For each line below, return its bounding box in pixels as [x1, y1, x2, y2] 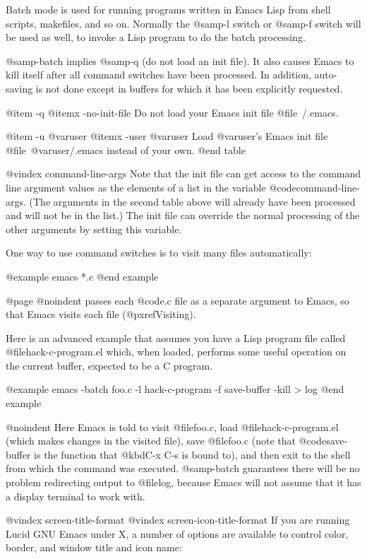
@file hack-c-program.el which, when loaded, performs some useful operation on [6, 344, 347, 359]
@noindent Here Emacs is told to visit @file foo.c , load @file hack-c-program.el [6, 419, 339, 434]
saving [6, 81, 33, 95]
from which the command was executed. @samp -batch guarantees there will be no [6, 461, 360, 476]
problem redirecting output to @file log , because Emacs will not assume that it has [6, 475, 361, 490]
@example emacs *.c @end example [6, 269, 159, 283]
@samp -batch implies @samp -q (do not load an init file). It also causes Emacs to [6, 53, 354, 68]
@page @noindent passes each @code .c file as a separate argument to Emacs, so [6, 293, 349, 307]
